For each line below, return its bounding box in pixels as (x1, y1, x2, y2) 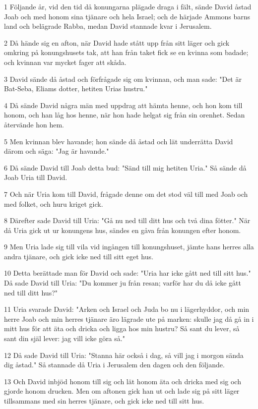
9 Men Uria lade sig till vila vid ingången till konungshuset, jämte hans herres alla (4, 241, 254, 252)
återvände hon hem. (4, 119, 64, 129)
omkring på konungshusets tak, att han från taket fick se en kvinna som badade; (4, 47, 249, 58)
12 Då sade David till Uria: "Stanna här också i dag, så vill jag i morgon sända (4, 350, 244, 360)
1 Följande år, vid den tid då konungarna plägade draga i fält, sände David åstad (4, 1, 252, 11)
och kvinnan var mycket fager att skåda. (4, 57, 127, 67)
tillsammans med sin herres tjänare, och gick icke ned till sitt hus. (4, 396, 204, 406)
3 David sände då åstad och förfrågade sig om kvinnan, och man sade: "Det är (4, 73, 242, 84)
